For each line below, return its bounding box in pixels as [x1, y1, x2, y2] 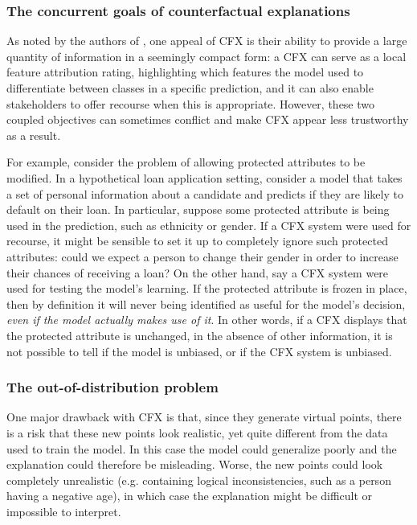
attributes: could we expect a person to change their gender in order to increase [6, 248, 399, 265]
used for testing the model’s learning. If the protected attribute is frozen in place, [6, 280, 407, 297]
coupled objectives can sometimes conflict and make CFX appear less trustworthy [6, 111, 409, 128]
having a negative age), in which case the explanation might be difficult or [6, 487, 373, 504]
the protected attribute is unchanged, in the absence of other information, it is [6, 326, 393, 343]
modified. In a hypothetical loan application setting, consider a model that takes [6, 169, 403, 186]
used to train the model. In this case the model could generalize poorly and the [6, 440, 397, 457]
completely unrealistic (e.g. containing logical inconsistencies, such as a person [6, 471, 391, 488]
